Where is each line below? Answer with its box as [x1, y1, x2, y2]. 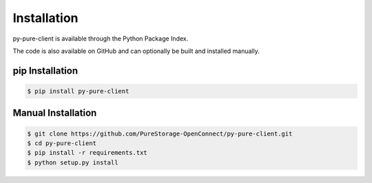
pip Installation [12, 65, 79, 76]
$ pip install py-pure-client [27, 87, 130, 95]
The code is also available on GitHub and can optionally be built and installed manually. [12, 47, 260, 55]
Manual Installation [12, 107, 97, 119]
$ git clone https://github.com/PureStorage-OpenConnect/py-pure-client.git [27, 129, 293, 138]
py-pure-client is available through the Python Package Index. [12, 34, 189, 43]
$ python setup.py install [27, 158, 118, 166]
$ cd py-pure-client [27, 139, 96, 147]
